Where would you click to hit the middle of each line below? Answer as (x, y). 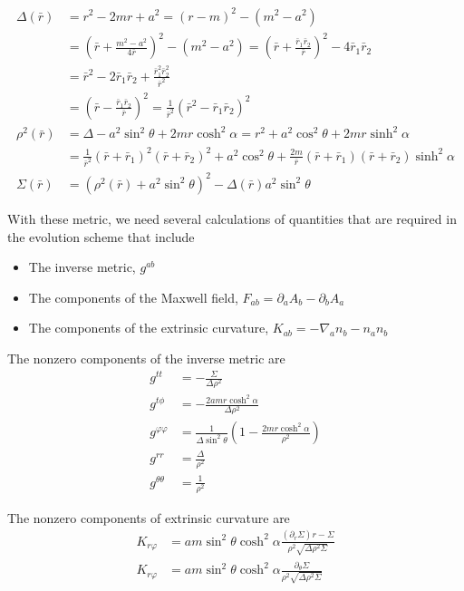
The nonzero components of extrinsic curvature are (149, 517)
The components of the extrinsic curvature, (149, 328)
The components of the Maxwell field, (133, 297)
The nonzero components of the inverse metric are (146, 358)
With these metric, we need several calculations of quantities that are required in (232, 218)
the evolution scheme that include (101, 236)
